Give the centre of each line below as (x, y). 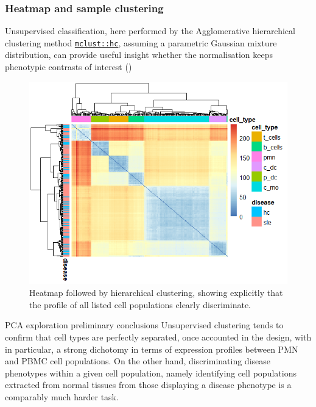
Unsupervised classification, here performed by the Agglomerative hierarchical (150, 31)
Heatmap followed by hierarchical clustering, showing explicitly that (156, 293)
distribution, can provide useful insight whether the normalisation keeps (139, 55)
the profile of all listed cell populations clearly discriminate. (140, 304)
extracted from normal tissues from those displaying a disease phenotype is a (148, 385)
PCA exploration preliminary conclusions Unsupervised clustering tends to (144, 325)
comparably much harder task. (62, 396)
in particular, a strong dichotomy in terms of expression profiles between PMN (152, 349)
